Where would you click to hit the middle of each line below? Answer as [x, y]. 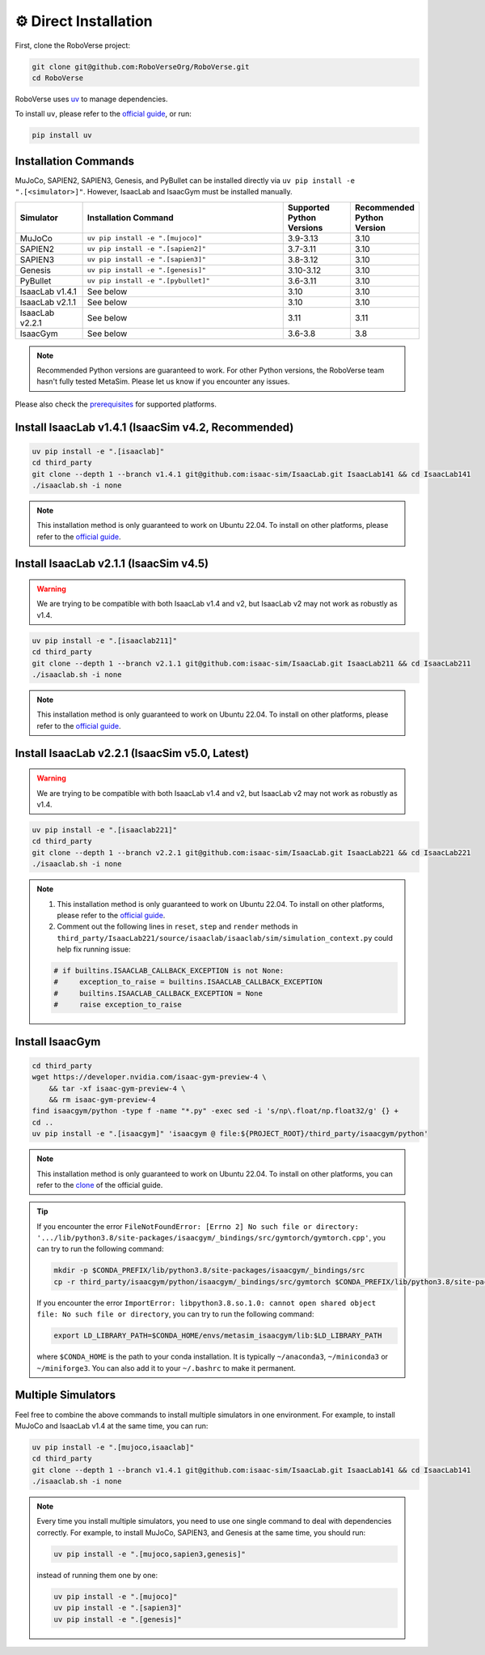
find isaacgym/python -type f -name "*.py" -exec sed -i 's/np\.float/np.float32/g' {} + [215, 1111]
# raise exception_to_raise [118, 1005]
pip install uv [62, 135]
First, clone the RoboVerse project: [73, 45]
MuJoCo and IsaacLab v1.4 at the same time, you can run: [112, 1426]
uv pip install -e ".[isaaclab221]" [105, 830]
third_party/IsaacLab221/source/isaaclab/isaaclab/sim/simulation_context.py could [225, 938]
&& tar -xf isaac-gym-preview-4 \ [117, 1088]
